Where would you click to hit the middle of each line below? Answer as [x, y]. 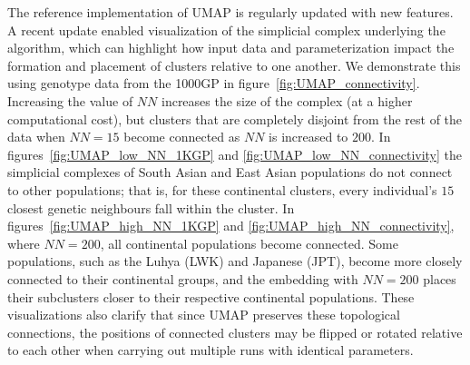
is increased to [308, 137]
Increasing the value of [70, 100]
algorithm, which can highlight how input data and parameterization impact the [231, 48]
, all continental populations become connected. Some [249, 243]
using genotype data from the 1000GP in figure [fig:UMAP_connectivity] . [214, 83]
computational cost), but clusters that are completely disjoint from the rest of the [235, 118]
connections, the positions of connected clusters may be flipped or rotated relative [235, 332]
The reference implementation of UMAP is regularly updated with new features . [230, 12]
